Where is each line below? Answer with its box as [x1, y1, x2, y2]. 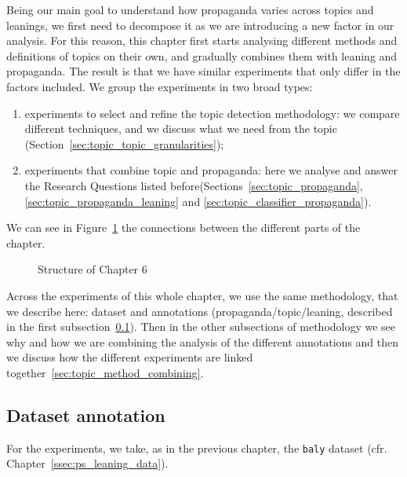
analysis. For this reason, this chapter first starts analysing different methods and [6, 32, 398, 49]
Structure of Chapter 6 [38, 261, 147, 277]
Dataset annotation [6, 402, 165, 427]
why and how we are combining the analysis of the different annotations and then [6, 333, 399, 350]
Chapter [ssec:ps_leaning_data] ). [6, 455, 169, 471]
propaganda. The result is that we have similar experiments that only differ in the [6, 63, 401, 79]
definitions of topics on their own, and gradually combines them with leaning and [6, 47, 398, 64]
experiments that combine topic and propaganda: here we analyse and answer [24, 162, 398, 178]
